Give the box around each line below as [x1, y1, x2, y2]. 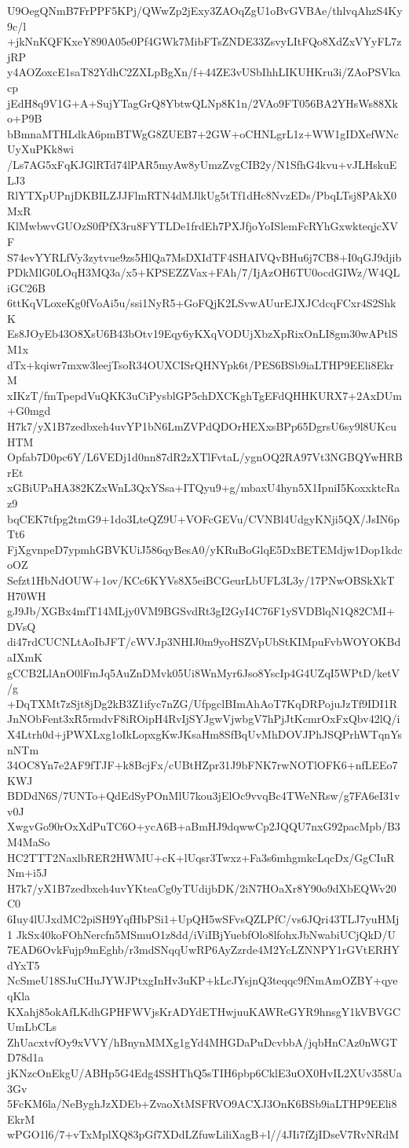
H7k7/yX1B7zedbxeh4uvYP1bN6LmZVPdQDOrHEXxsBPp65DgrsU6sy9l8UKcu [7, 418, 397, 435]
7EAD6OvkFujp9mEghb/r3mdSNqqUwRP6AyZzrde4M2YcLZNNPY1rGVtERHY [7, 941, 400, 958]
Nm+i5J [7, 864, 48, 881]
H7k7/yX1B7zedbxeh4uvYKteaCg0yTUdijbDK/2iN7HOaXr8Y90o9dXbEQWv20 [7, 879, 396, 896]
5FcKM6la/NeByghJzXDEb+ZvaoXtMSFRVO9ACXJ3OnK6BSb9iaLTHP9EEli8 [7, 1095, 397, 1112]
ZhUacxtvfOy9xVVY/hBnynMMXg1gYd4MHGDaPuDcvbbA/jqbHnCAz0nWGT [7, 1033, 398, 1050]
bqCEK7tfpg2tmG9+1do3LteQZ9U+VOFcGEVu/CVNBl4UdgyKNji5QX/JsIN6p [7, 510, 400, 526]
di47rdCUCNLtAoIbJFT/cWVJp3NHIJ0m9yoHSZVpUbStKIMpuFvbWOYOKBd [7, 633, 401, 650]
